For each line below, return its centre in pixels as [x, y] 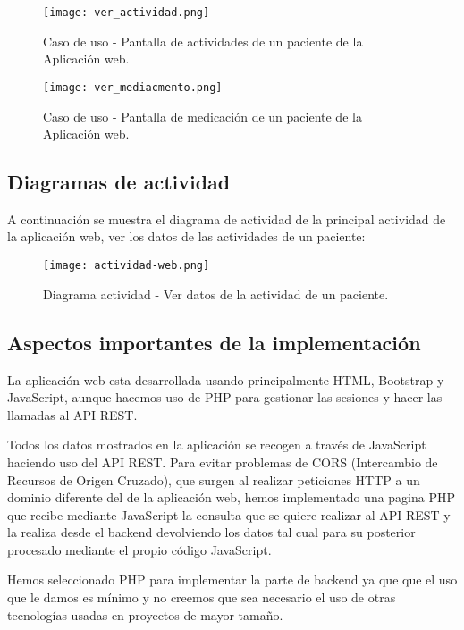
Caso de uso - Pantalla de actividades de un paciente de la [203, 41]
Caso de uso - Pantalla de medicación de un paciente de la [202, 116]
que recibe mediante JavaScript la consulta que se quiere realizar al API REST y [229, 514]
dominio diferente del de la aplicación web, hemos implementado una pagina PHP [232, 497]
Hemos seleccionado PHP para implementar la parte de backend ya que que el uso [232, 580]
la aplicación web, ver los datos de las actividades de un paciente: [186, 236]
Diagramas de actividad [119, 182]
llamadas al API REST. [72, 414]
